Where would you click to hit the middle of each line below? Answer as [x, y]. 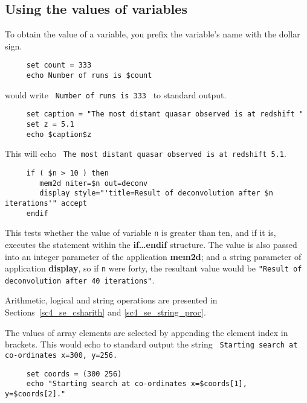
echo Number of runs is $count [89, 76]
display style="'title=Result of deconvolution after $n [156, 193]
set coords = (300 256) [74, 374]
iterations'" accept [46, 203]
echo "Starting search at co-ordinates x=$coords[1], [137, 384]
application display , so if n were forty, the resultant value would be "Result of [153, 268]
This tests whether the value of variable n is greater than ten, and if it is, [141, 233]
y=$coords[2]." [35, 394]
